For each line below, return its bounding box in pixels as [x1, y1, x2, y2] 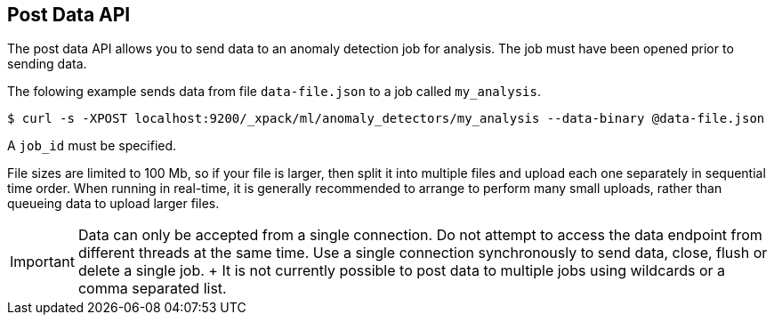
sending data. [7, 56, 87, 72]
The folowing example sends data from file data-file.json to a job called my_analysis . [7, 84, 541, 100]
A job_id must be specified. [7, 138, 177, 154]
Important [10, 253, 75, 271]
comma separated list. [77, 279, 227, 298]
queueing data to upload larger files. [7, 196, 220, 212]
